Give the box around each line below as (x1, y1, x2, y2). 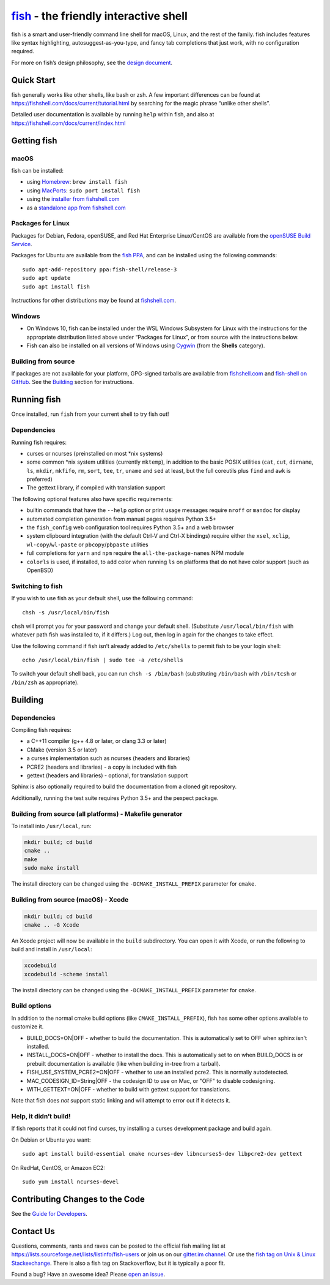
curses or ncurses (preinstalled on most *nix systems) (26, 450, 163, 457)
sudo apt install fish (22, 283, 90, 290)
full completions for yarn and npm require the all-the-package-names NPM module (26, 549, 244, 557)
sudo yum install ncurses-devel (22, 1178, 119, 1185)
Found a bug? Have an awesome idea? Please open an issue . (11, 1271, 165, 1278)
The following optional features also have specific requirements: (11, 495, 174, 502)
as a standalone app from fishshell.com (26, 204, 127, 211)
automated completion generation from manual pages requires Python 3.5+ (26, 515, 216, 522)
